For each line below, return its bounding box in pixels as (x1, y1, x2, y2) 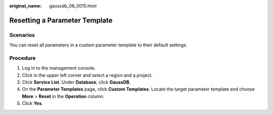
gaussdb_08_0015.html (49, 3, 97, 9)
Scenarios (9, 31, 35, 38)
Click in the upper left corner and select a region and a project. (22, 72, 153, 78)
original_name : (9, 3, 42, 9)
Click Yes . (22, 100, 43, 106)
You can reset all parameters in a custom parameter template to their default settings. (9, 42, 188, 48)
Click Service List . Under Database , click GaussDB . (22, 79, 131, 85)
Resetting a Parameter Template (9, 16, 113, 25)
